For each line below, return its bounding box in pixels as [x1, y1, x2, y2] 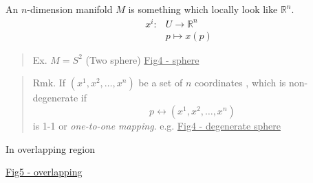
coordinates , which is [194, 75, 286, 90]
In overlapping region [6, 141, 95, 156]
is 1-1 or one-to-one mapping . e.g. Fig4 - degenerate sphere [32, 118, 281, 132]
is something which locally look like [128, 2, 278, 16]
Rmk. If [32, 75, 66, 90]
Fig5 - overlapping [6, 164, 83, 179]
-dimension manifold [27, 2, 113, 16]
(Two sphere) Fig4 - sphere [85, 52, 199, 66]
